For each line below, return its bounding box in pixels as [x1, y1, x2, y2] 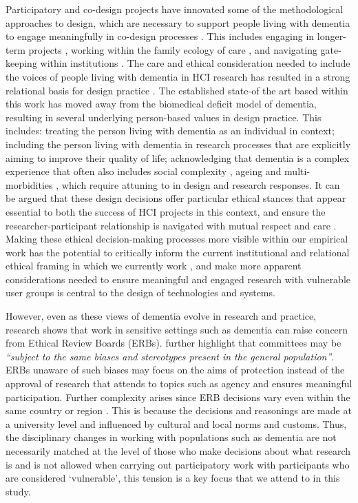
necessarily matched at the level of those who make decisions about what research [6, 444, 351, 458]
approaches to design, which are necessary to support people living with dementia [6, 15, 350, 30]
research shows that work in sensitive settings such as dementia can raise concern [6, 322, 348, 336]
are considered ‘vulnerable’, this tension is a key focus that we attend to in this [6, 471, 340, 485]
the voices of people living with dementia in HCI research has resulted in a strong [6, 69, 350, 83]
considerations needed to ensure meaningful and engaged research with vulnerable [6, 271, 351, 286]
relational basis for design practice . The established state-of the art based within [6, 83, 348, 97]
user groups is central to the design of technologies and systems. [6, 285, 275, 300]
